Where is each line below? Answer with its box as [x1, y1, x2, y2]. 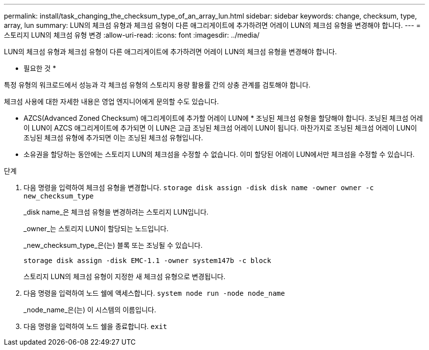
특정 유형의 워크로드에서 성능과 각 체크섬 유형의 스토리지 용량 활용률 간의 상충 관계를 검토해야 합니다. [4, 81, 310, 89]
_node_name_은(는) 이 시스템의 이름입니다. [24, 306, 156, 314]
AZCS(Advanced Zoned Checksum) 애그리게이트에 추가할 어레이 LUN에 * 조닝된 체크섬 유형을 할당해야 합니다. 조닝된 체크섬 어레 [24, 114, 423, 122]
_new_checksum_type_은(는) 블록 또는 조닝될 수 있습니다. [24, 241, 203, 249]
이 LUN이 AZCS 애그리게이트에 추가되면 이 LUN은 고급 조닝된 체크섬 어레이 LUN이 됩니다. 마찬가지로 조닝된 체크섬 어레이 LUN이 [24, 124, 417, 132]
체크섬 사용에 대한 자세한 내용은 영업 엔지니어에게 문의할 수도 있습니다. [4, 97, 219, 106]
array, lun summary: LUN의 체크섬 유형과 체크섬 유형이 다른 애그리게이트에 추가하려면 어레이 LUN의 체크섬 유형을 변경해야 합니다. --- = [4, 21, 421, 29]
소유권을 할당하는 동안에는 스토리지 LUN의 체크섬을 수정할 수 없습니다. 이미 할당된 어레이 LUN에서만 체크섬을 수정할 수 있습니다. [24, 150, 415, 158]
